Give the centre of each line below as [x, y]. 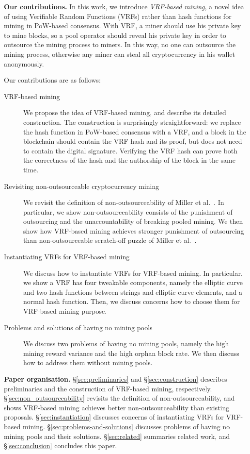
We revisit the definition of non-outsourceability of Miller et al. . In [124, 202]
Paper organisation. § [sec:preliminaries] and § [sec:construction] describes [116, 379]
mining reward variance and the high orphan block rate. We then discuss [131, 353]
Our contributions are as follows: [52, 80]
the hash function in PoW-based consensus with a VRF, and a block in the [135, 131]
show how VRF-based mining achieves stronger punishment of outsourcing [134, 230]
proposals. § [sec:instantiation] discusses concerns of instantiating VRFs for [114, 417]
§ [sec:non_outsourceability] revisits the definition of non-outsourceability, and [119, 398]
